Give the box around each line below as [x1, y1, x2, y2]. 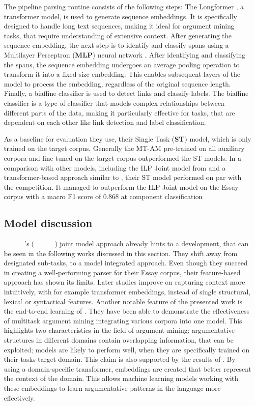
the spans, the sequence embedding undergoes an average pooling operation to [4, 59, 240, 69]
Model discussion [4, 215, 92, 231]
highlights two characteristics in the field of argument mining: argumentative [4, 325, 235, 335]
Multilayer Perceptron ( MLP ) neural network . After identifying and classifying [4, 49, 246, 59]
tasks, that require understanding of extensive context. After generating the [4, 30, 232, 40]
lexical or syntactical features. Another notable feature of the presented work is [4, 296, 243, 306]
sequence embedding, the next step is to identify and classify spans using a [4, 40, 229, 50]
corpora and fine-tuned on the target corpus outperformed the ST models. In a [4, 152, 242, 163]
